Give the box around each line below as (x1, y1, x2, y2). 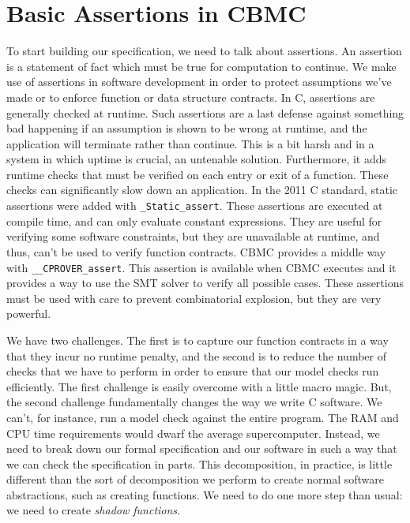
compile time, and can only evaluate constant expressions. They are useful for (6, 212, 382, 229)
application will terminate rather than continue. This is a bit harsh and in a (6, 135, 374, 151)
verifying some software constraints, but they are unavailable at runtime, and (6, 228, 380, 245)
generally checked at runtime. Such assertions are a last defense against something (6, 104, 404, 121)
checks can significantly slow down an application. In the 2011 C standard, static (6, 181, 398, 198)
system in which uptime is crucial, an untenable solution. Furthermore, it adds (6, 151, 387, 167)
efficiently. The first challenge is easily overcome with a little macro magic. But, (6, 378, 392, 394)
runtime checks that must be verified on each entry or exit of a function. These (6, 166, 389, 182)
